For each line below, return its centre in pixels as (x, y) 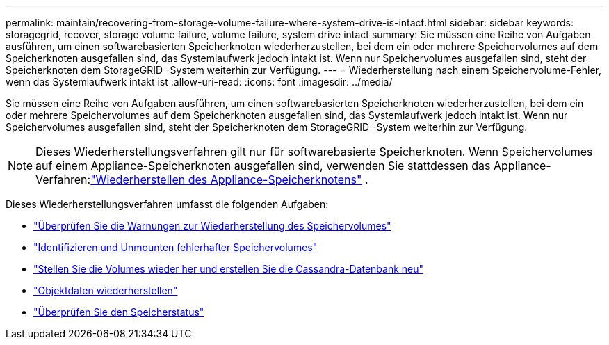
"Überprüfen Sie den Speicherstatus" (119, 312)
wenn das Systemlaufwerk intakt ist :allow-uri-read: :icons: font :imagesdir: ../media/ (199, 82)
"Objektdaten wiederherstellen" (106, 290)
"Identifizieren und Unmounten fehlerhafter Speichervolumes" (176, 247)
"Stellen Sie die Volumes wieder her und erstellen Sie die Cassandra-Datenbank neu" (229, 269)
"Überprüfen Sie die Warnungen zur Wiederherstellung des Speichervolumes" (212, 226)
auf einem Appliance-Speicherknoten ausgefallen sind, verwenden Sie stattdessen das (263, 166)
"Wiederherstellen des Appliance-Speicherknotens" (226, 179)
